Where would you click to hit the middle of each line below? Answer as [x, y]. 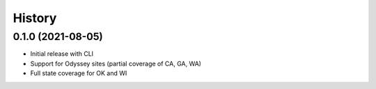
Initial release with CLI [62, 54]
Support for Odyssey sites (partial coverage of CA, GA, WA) [116, 63]
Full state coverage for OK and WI [79, 73]
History [35, 18]
